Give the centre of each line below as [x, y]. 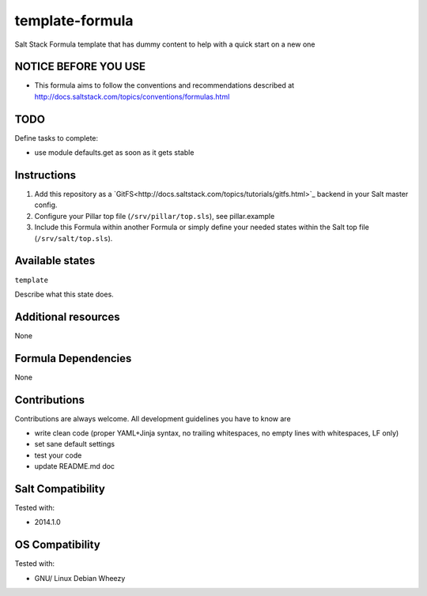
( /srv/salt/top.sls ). [74, 238]
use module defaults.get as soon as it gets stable [114, 153]
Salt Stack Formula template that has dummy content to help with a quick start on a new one [165, 44]
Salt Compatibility [60, 489]
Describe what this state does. [64, 294]
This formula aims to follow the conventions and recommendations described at [164, 85]
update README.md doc [74, 466]
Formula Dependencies [73, 358]
